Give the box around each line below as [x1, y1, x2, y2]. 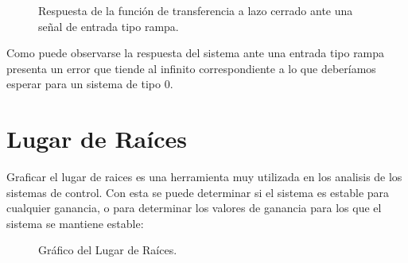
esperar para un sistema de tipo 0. [6, 75, 173, 92]
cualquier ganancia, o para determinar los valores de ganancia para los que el [6, 199, 382, 216]
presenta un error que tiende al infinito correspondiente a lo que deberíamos [6, 60, 376, 76]
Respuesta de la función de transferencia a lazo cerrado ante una [38, 2, 353, 18]
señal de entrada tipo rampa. [38, 17, 179, 34]
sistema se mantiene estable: [6, 215, 144, 231]
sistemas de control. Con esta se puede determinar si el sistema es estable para [6, 184, 390, 200]
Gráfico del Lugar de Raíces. [38, 242, 177, 258]
